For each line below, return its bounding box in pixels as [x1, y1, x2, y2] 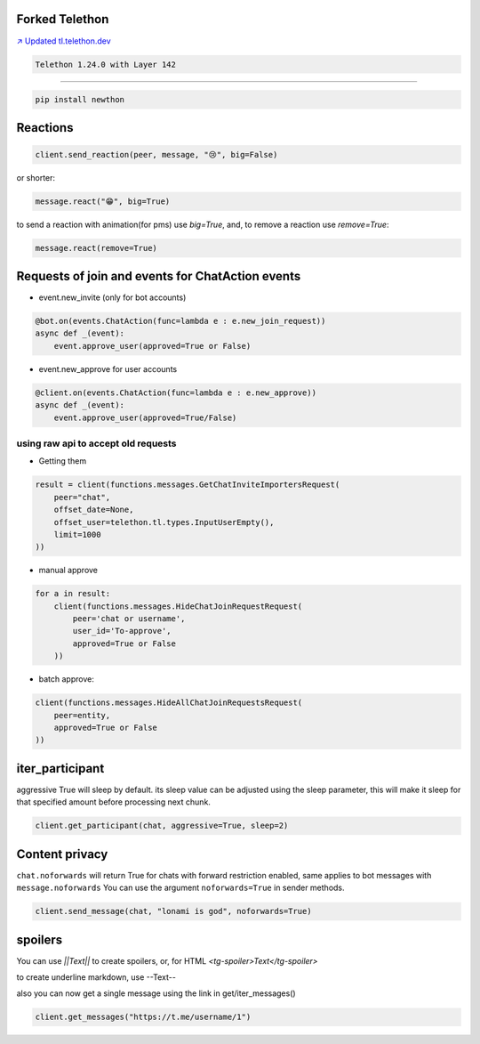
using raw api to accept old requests [16, 437, 177, 449]
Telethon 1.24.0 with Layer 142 [35, 59, 177, 69]
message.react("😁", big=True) [35, 196, 171, 206]
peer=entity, [53, 710, 111, 720]
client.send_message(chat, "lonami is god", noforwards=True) [35, 906, 312, 917]
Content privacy [16, 846, 108, 862]
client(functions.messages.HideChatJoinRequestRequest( [53, 601, 303, 611]
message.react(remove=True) [35, 243, 157, 253]
